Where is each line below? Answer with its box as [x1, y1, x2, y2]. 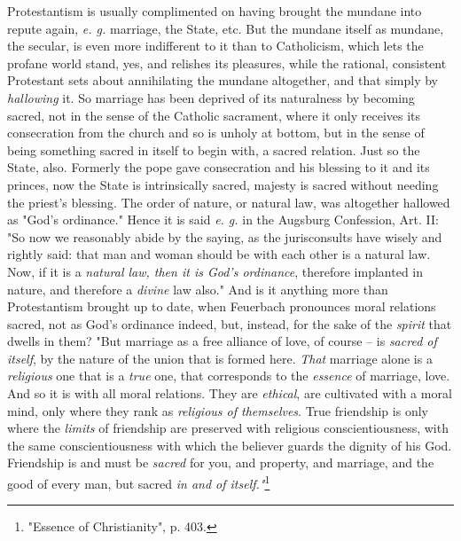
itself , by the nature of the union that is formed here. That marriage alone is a [7, 349, 433, 367]
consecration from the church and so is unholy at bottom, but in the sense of [7, 123, 425, 142]
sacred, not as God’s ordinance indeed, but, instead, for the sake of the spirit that [7, 314, 452, 333]
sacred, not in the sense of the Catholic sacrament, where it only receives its [7, 106, 421, 124]
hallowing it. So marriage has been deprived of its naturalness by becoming [7, 88, 415, 106]
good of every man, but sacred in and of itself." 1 [7, 472, 270, 492]
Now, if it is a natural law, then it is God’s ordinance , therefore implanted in [7, 262, 424, 280]
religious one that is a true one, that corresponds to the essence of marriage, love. [7, 366, 450, 385]
